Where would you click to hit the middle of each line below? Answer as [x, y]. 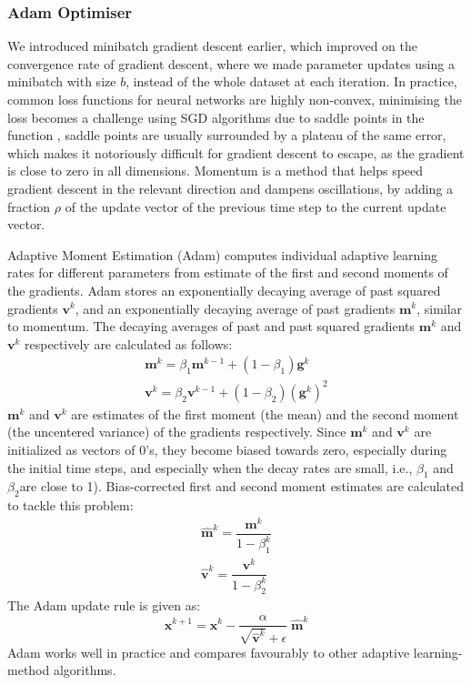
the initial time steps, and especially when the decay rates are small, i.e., [210, 467]
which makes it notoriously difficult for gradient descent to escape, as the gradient [236, 152]
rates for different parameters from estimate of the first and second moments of [228, 272]
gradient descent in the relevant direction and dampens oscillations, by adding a [230, 188]
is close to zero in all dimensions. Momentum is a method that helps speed [215, 171]
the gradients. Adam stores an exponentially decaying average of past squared [224, 290]
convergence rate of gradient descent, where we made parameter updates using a [231, 63]
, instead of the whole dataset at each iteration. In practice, [291, 81]
